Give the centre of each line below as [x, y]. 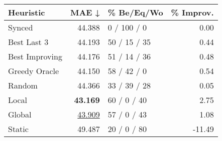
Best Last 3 [28, 42]
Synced [21, 27]
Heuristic [27, 12]
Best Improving [35, 56]
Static [18, 129]
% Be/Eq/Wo [135, 12]
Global [20, 114]
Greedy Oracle [34, 71]
